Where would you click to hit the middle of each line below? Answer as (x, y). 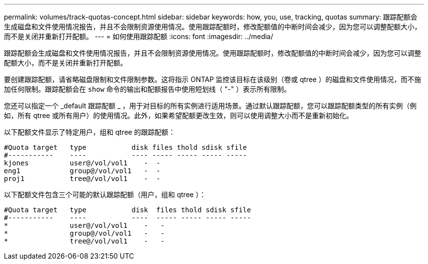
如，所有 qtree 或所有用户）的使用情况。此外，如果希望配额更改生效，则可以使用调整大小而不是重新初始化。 (179, 115)
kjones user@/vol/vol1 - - (82, 163)
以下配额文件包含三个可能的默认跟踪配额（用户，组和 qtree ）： (105, 194)
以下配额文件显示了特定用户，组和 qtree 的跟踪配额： (90, 132)
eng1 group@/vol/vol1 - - (82, 171)
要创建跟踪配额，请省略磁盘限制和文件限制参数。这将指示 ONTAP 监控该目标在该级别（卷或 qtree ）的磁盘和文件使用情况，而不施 (213, 79)
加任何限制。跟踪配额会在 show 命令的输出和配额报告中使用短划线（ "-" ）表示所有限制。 (147, 89)
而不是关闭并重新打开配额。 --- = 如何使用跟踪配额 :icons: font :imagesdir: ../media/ (139, 36)
